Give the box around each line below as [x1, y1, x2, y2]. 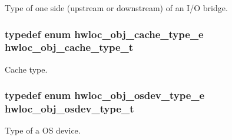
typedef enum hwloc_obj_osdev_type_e [5, 88, 205, 103]
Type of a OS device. [5, 124, 81, 136]
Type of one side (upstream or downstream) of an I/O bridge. [5, 2, 228, 13]
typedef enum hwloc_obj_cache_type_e [5, 26, 204, 41]
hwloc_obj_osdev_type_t [5, 101, 134, 116]
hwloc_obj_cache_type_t [5, 40, 134, 54]
